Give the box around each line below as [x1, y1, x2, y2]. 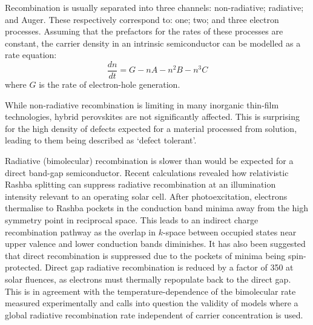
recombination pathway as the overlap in [5, 225, 156, 238]
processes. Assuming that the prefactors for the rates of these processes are [5, 25, 283, 38]
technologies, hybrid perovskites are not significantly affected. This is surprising [5, 110, 300, 123]
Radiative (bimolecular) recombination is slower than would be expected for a [5, 154, 294, 166]
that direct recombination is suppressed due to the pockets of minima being [5, 249, 286, 261]
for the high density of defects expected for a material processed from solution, [5, 122, 297, 134]
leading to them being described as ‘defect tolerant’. [5, 134, 197, 146]
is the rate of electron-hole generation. [39, 78, 180, 91]
